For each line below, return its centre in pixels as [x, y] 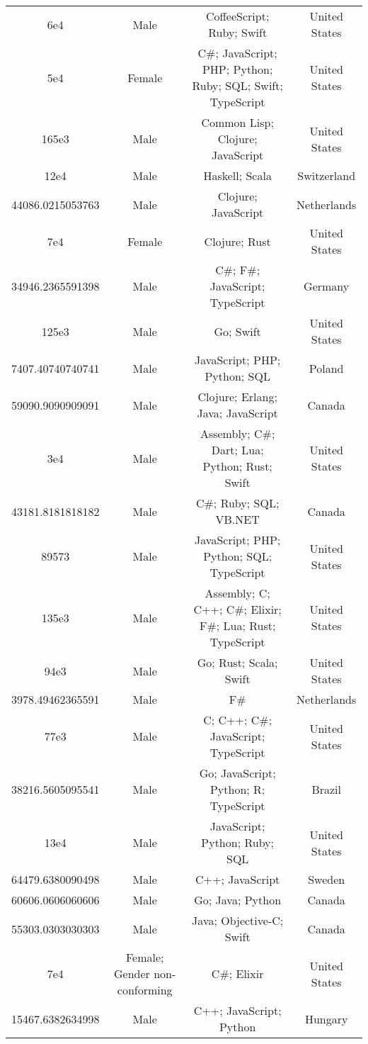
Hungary [326, 1018]
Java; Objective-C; [238, 920]
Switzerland [327, 175]
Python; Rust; [237, 466]
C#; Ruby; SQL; [237, 503]
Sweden [327, 879]
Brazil [326, 789]
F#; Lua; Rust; [237, 625]
